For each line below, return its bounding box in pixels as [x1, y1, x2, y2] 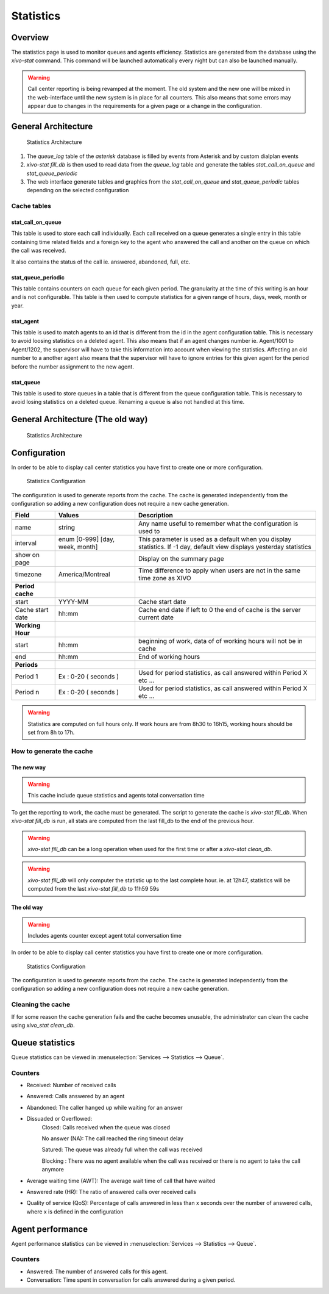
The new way [11, 763, 46, 771]
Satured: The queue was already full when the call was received [41, 1146, 203, 1153]
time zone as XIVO [138, 574, 191, 583]
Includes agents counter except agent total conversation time [27, 932, 182, 939]
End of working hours [138, 653, 200, 661]
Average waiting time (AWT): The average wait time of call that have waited [26, 1177, 216, 1184]
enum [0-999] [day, [58, 535, 115, 544]
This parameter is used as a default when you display [138, 535, 292, 544]
